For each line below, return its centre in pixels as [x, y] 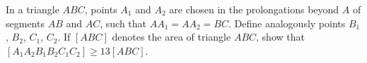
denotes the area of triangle [171, 37]
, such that [123, 23]
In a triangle [33, 9]
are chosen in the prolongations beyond [254, 9]
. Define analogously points [287, 23]
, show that [280, 37]
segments [25, 23]
